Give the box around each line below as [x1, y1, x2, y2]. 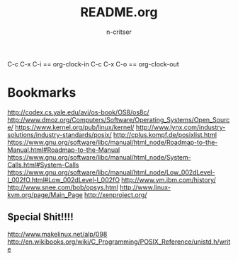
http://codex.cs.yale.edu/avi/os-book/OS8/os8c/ [7, 107, 150, 117]
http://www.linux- [119, 183, 171, 191]
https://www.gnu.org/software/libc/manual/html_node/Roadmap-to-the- [7, 138, 218, 146]
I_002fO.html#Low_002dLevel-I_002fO [7, 175, 120, 184]
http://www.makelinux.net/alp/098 [7, 230, 108, 238]
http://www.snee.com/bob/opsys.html [7, 183, 118, 191]
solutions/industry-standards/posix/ [7, 130, 112, 138]
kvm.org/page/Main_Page [7, 190, 83, 199]
